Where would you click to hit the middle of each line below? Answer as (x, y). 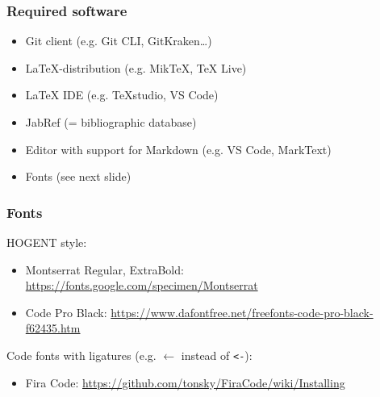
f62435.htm (53, 328)
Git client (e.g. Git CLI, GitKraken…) (119, 41)
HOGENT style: (47, 242)
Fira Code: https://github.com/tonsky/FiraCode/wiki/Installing (185, 382)
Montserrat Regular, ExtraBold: (104, 269)
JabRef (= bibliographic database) (111, 122)
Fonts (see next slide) (78, 176)
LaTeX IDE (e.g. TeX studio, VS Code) (122, 95)
